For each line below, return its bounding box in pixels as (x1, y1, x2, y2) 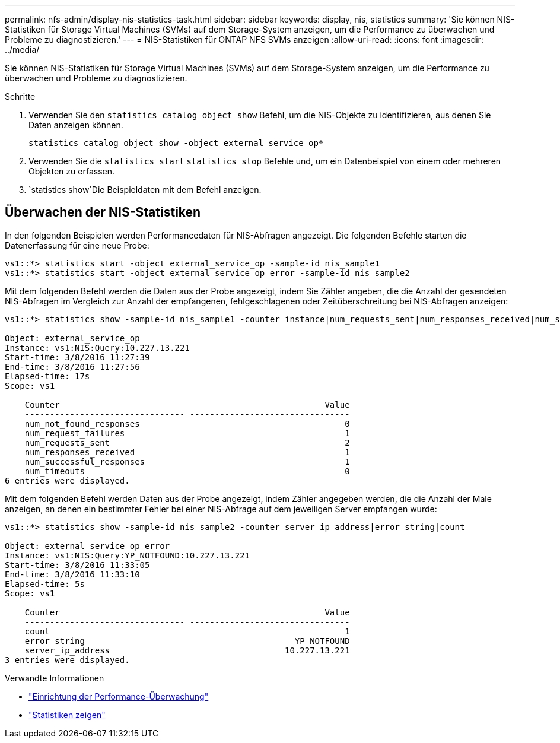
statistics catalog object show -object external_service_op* (28, 138, 324, 148)
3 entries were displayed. (5, 655, 130, 665)
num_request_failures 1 (24, 428, 350, 438)
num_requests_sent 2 (24, 437, 350, 447)
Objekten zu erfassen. (28, 166, 114, 176)
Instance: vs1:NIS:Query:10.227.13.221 (5, 342, 190, 353)
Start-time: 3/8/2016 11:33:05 (5, 560, 150, 570)
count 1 (24, 626, 350, 636)
